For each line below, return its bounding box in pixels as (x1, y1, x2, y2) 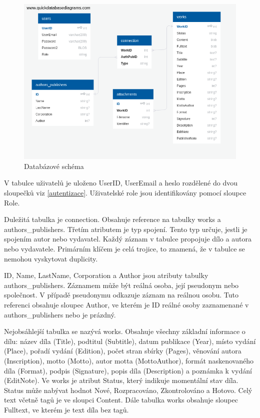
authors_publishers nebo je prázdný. (4, 309, 116, 319)
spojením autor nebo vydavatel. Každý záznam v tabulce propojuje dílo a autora (4, 233, 251, 244)
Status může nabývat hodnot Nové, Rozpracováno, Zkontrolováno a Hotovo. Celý (4, 384, 252, 395)
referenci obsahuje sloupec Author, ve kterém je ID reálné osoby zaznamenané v (4, 299, 249, 309)
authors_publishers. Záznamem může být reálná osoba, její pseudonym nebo (4, 279, 239, 290)
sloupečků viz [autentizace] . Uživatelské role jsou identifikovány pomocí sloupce (4, 187, 246, 197)
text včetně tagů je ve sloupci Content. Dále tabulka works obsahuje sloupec (4, 394, 238, 405)
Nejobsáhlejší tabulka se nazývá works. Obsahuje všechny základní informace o (4, 326, 245, 336)
